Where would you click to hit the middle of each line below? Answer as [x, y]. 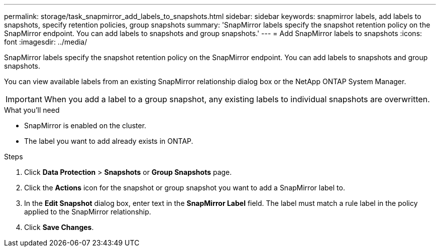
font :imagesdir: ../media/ [46, 42]
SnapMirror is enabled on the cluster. [85, 125]
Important [24, 99]
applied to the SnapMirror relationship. [88, 212]
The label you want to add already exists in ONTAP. [109, 141]
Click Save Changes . [59, 227]
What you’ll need [32, 110]
